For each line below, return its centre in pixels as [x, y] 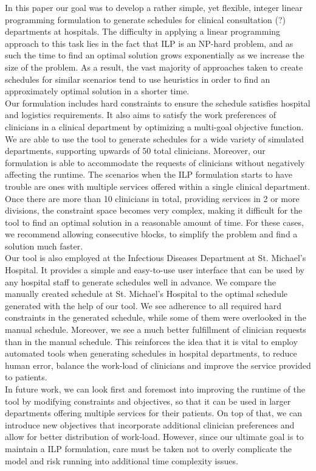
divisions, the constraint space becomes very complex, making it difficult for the [154, 210]
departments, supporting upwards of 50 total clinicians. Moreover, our [135, 151]
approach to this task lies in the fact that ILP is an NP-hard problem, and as [149, 43]
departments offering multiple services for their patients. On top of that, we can [153, 413]
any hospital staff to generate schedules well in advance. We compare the [140, 281]
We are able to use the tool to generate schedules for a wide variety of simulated [154, 138]
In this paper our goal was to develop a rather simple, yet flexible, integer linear [154, 7]
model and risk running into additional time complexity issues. [122, 460]
